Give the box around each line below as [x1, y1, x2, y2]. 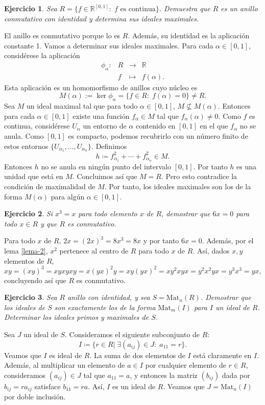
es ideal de [49, 349, 82, 360]
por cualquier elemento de [145, 360, 226, 370]
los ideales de [4, 301, 45, 312]
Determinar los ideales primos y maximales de [4, 312, 149, 322]
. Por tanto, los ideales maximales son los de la [104, 181, 251, 191]
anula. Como [4, 131, 44, 141]
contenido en [135, 120, 176, 131]
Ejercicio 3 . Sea [4, 292, 57, 302]
